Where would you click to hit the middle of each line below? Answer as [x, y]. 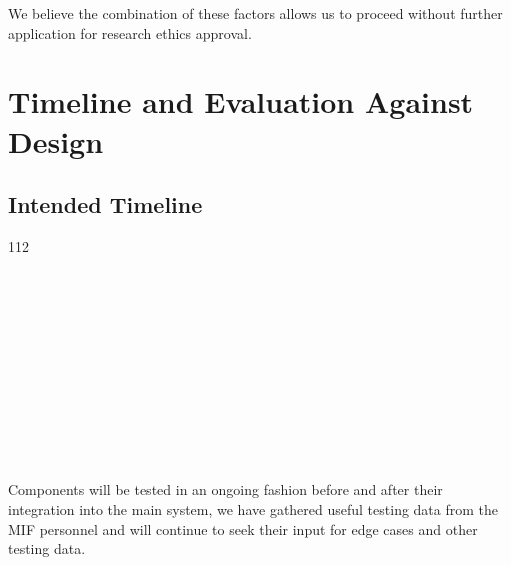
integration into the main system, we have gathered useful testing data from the [253, 509]
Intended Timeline [105, 204]
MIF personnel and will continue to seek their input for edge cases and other [243, 528]
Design [56, 140]
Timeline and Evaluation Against [241, 101]
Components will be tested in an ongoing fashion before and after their [225, 489]
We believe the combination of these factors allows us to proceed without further [255, 13]
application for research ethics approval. [130, 32]
